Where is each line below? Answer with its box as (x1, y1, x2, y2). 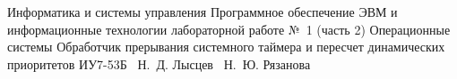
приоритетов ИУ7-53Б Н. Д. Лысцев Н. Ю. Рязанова (7, 54, 311, 73)
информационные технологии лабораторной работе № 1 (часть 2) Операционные (7, 20, 451, 38)
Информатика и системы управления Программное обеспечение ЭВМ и (7, 3, 398, 20)
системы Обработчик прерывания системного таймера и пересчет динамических (7, 37, 445, 56)
